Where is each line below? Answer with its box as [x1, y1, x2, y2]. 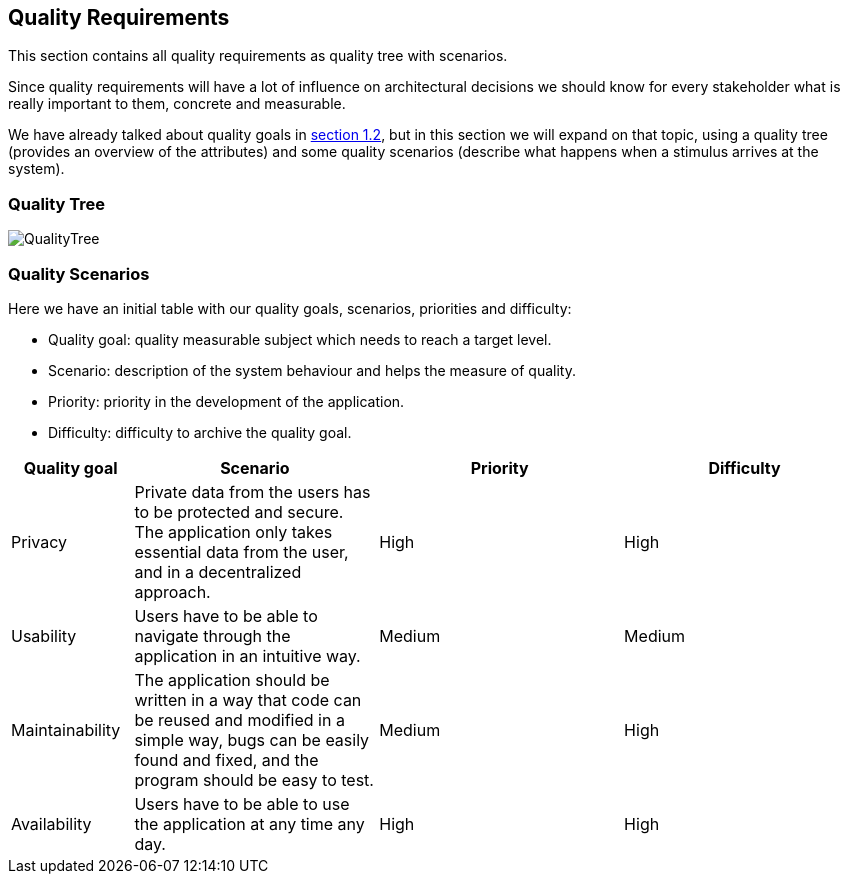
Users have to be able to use [134, 793, 350, 814]
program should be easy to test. [134, 769, 374, 790]
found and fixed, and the [134, 749, 319, 770]
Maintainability [11, 719, 121, 740]
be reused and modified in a [134, 709, 345, 730]
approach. [134, 581, 211, 602]
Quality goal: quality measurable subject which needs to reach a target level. [48, 330, 552, 348]
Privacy [11, 531, 67, 552]
